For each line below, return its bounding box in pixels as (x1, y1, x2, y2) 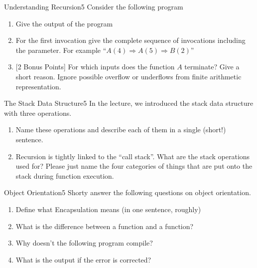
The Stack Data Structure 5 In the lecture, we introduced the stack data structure (4, 98, 254, 108)
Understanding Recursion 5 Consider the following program (4, 1, 183, 11)
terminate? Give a (184, 61, 240, 72)
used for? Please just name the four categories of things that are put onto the (15, 161, 253, 171)
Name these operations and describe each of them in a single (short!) (15, 124, 226, 135)
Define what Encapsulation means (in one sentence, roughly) (15, 204, 201, 214)
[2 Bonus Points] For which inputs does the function (15, 61, 175, 72)
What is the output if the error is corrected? (15, 254, 151, 265)
